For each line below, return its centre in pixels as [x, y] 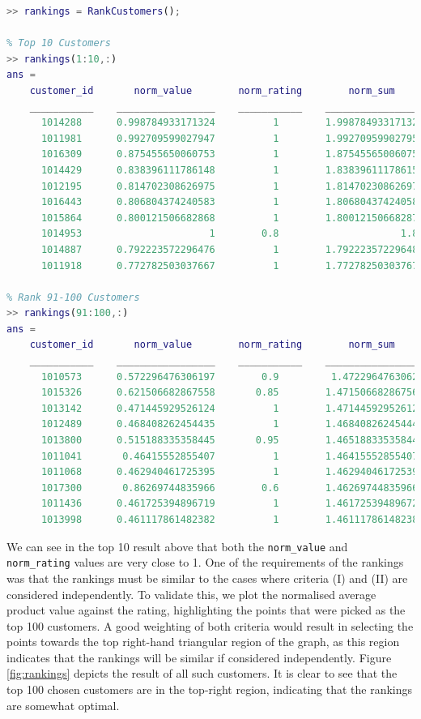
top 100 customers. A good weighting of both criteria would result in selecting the [210, 625]
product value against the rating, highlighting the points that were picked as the [206, 610]
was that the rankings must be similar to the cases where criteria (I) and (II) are [207, 578]
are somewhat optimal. [63, 705]
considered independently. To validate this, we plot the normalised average [191, 594]
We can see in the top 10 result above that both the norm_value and [177, 546]
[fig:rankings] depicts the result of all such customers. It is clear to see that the [202, 673]
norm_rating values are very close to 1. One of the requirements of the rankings [205, 562]
